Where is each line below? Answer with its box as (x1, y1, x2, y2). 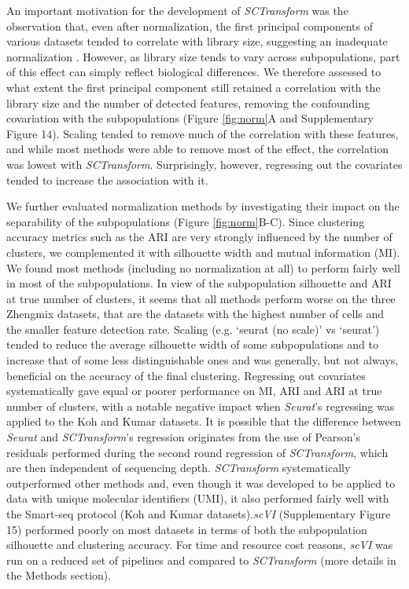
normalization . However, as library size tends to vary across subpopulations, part (6, 48, 400, 64)
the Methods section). (6, 567, 112, 584)
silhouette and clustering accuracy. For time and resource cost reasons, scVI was (6, 536, 393, 553)
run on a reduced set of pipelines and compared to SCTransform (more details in (6, 551, 396, 568)
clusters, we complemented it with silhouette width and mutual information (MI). (6, 243, 400, 260)
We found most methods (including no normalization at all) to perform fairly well (6, 259, 400, 276)
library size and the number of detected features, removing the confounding (6, 94, 370, 111)
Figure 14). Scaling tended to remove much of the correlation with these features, (6, 125, 399, 141)
